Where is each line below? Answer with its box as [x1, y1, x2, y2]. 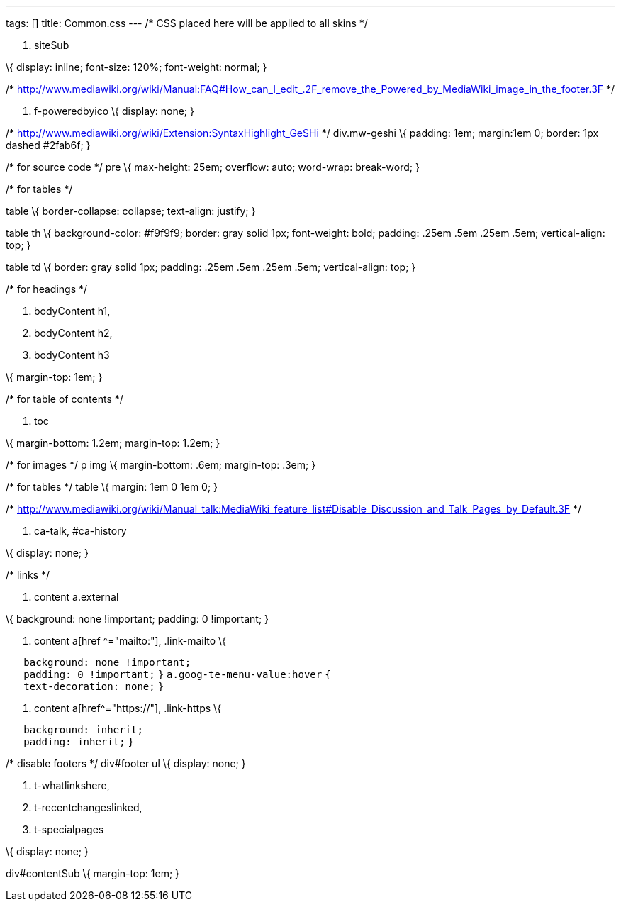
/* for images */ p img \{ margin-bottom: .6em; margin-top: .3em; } [6, 459, 316, 471]
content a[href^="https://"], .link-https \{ [34, 702, 222, 714]
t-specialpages [34, 823, 104, 835]
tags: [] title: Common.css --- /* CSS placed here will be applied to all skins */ [6, 17, 368, 29]
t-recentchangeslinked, [34, 801, 142, 813]
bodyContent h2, [34, 327, 113, 339]
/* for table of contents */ [6, 393, 123, 405]
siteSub [34, 39, 69, 51]
